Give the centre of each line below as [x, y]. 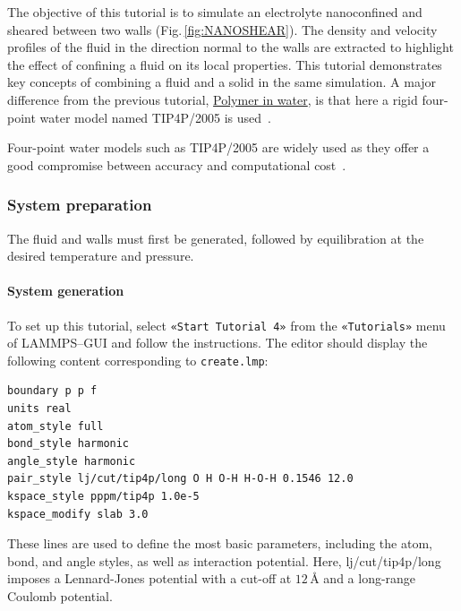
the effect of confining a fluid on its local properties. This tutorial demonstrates [225, 64]
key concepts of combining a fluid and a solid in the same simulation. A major [222, 82]
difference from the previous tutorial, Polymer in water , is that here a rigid [213, 99]
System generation [66, 291]
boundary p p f [52, 391]
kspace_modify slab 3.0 [78, 514]
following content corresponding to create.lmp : [138, 360]
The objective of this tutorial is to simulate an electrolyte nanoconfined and [215, 12]
